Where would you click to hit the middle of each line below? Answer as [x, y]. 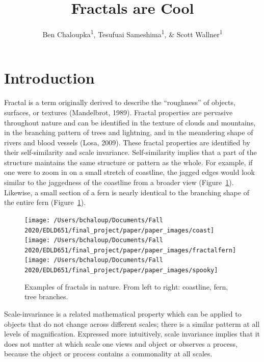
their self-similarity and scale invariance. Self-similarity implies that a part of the [130, 152]
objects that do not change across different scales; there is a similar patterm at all [132, 324]
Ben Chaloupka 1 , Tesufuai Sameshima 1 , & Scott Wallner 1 [133, 33]
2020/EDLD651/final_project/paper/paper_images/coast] [120, 230]
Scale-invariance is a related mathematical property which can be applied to [123, 313]
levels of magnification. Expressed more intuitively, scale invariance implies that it [132, 334]
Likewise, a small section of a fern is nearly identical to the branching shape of [127, 192]
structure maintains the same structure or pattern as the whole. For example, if [128, 162]
